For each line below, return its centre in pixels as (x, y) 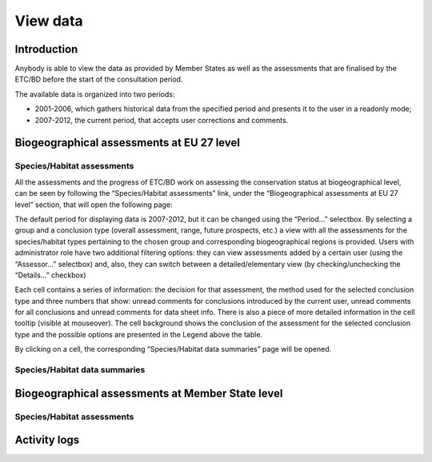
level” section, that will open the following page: (94, 205)
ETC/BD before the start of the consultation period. (99, 79)
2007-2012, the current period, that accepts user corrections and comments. (162, 120)
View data (49, 21)
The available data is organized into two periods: (95, 94)
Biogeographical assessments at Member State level (149, 393)
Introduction (46, 49)
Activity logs (47, 440)
